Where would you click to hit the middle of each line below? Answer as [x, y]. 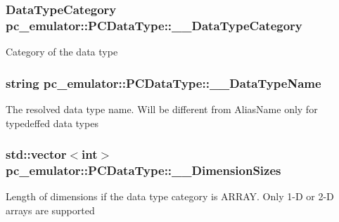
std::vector [36, 154]
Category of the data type [62, 52]
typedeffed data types [52, 123]
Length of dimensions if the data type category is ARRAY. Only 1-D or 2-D [170, 196]
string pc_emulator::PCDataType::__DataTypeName [164, 83]
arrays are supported [50, 210]
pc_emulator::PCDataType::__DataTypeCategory [154, 25]
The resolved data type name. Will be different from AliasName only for [162, 109]
